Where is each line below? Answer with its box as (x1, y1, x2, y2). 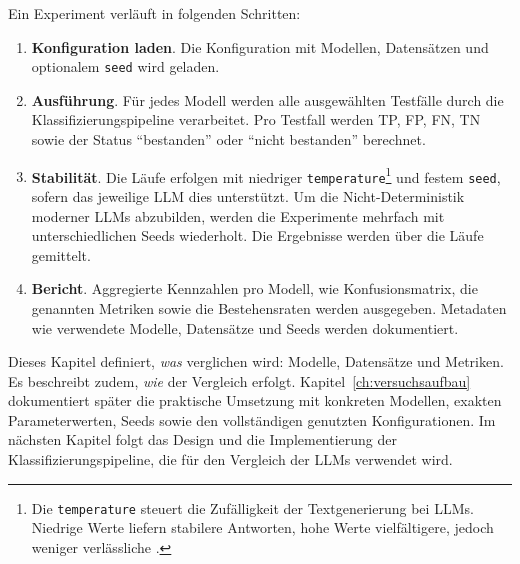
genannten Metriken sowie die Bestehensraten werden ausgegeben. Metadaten (31, 297, 507, 318)
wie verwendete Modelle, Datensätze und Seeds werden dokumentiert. (31, 317, 459, 338)
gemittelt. (31, 244, 91, 265)
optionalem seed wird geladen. (31, 56, 220, 77)
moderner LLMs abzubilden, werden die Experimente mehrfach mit (31, 205, 445, 226)
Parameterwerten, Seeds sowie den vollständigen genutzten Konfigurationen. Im (8, 409, 496, 430)
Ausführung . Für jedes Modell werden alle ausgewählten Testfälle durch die (31, 89, 504, 110)
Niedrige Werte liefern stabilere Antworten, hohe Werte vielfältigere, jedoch (31, 517, 494, 538)
